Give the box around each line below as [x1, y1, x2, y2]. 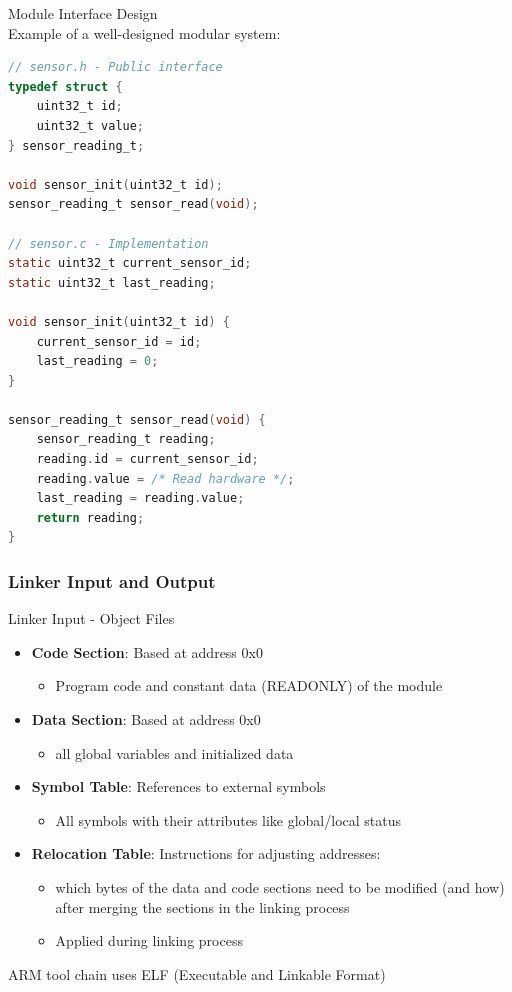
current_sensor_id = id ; [36, 334, 202, 349]
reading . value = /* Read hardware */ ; [36, 471, 295, 486]
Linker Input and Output [8, 568, 216, 593]
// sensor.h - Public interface [8, 60, 223, 75]
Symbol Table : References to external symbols [31, 776, 326, 797]
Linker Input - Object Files [8, 608, 175, 629]
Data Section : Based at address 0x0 [31, 709, 261, 730]
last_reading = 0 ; [36, 354, 159, 369]
